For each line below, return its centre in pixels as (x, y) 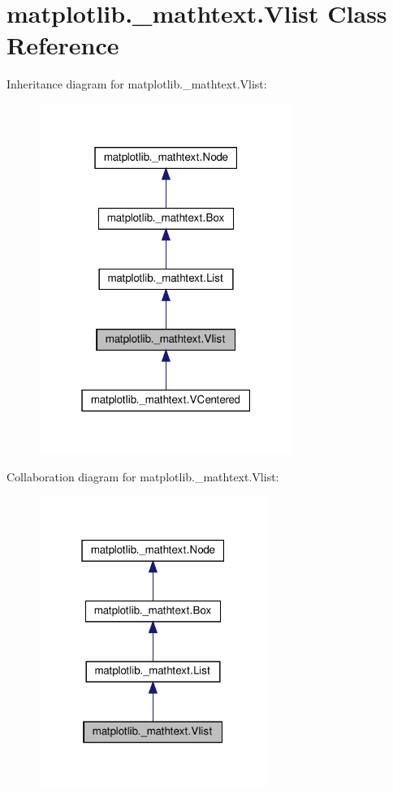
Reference (63, 45)
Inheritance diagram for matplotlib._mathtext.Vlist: (137, 84)
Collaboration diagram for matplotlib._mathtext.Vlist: (143, 477)
